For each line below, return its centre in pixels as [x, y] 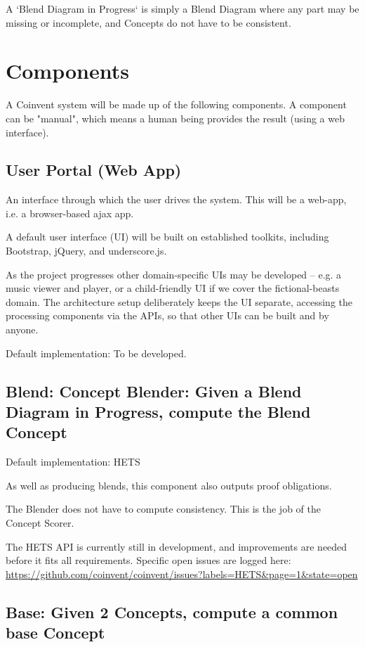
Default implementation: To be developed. [96, 353]
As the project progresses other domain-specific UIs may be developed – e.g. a [174, 274]
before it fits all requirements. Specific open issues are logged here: [148, 560]
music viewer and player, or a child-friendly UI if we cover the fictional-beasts [173, 288]
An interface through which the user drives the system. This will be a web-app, [176, 199]
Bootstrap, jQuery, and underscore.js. [86, 251]
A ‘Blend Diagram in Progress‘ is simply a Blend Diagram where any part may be [182, 8]
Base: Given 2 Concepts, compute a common [172, 611]
